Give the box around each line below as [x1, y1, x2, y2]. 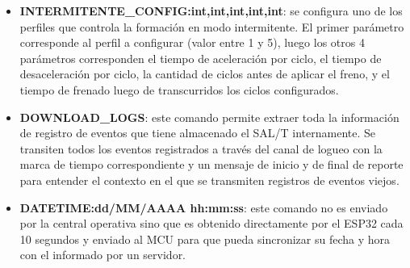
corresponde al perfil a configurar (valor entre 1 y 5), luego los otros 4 [19, 34, 365, 51]
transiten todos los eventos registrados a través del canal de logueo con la [19, 140, 383, 157]
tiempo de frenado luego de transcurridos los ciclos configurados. [19, 81, 339, 98]
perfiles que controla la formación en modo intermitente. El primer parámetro [19, 18, 404, 35]
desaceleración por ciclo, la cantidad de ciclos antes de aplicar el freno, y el [19, 65, 390, 82]
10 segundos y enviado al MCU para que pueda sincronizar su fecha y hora [19, 230, 390, 247]
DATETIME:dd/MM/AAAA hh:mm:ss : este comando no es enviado [19, 199, 388, 216]
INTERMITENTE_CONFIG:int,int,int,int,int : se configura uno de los [19, 2, 403, 19]
